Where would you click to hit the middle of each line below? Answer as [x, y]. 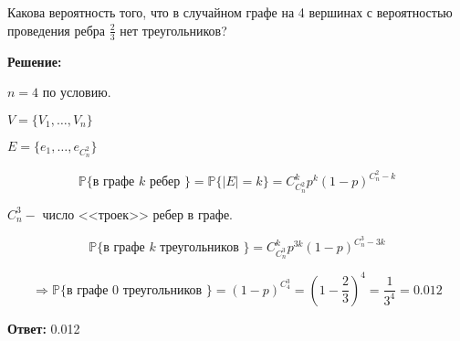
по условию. [77, 92]
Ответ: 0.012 [44, 328]
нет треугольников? [173, 30]
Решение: [35, 61]
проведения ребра [57, 30]
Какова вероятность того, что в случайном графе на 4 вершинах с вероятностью [230, 12]
